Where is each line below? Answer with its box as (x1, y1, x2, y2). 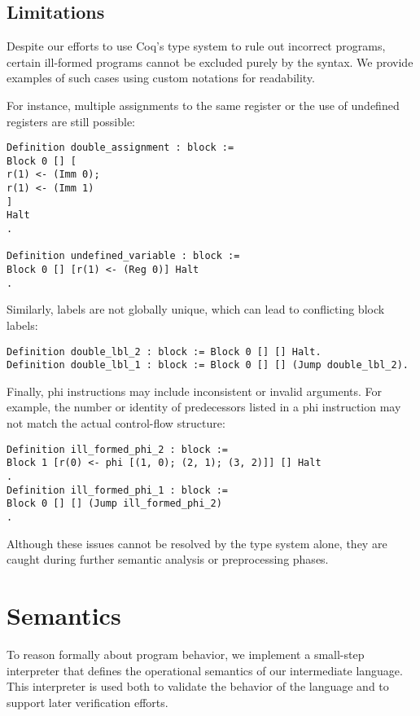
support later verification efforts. (7, 693, 168, 710)
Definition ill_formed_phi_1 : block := (7, 484, 229, 496)
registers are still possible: (7, 112, 135, 130)
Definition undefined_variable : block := (7, 250, 240, 262)
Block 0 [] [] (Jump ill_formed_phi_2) (7, 498, 222, 510)
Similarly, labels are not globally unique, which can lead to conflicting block (7, 301, 385, 318)
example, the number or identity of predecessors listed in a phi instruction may (7, 398, 401, 415)
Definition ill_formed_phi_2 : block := (7, 443, 229, 455)
